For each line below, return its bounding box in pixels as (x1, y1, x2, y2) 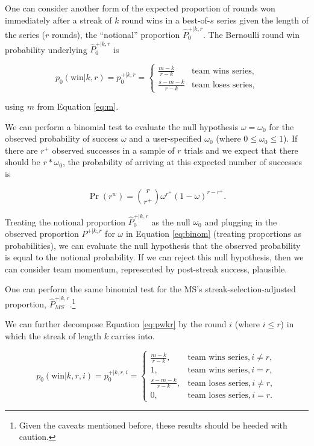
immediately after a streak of (5, 13, 112, 26)
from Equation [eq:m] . (37, 100, 119, 113)
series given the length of (216, 13, 309, 26)
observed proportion (5, 227, 79, 239)
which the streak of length (5, 329, 101, 342)
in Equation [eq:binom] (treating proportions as (125, 227, 301, 239)
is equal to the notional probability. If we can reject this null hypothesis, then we (5, 251, 304, 263)
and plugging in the (204, 215, 277, 228)
